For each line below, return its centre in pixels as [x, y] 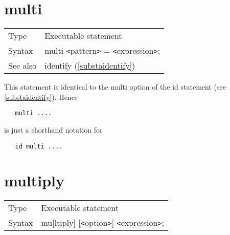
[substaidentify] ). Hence [41, 97]
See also [22, 66]
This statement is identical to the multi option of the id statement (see [115, 87]
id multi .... [39, 146]
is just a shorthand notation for [53, 129]
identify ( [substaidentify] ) [90, 66]
